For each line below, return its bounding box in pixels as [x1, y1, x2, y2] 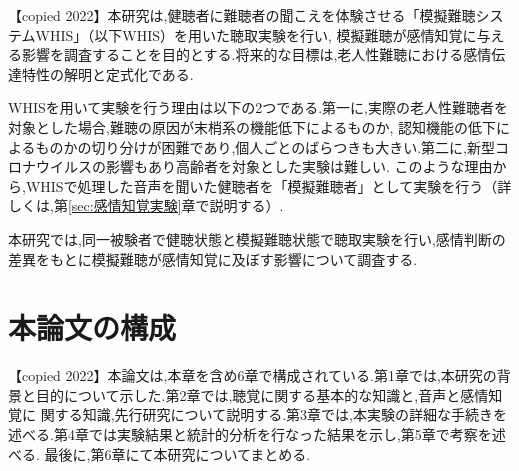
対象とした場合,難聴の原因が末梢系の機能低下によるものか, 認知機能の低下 [8, 116, 497, 137]
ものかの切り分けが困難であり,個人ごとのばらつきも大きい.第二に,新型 [35, 136, 495, 157]
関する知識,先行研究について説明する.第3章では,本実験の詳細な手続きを [40, 404, 507, 425]
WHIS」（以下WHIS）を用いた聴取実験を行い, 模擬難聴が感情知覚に [35, 24, 477, 45]
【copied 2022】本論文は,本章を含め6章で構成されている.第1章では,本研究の [8, 365, 497, 386]
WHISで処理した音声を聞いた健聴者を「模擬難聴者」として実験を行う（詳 [25, 175, 512, 196]
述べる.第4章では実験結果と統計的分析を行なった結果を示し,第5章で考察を [8, 424, 492, 445]
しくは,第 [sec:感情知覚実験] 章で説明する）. [8, 195, 284, 216]
